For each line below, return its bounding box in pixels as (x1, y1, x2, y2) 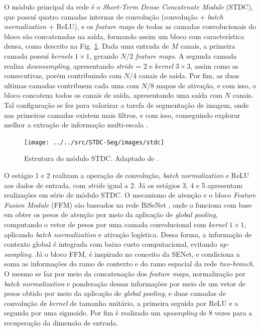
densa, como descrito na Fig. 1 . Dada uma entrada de (4, 41, 169, 51)
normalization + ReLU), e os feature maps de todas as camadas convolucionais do (4, 21, 256, 32)
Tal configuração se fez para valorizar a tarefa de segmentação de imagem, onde (4, 99, 249, 110)
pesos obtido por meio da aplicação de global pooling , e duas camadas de (4, 288, 226, 298)
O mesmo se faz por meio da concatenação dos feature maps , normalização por (4, 268, 246, 278)
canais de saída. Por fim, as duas (139, 70, 239, 81)
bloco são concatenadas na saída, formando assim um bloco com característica (4, 31, 244, 41)
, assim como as (190, 60, 239, 71)
